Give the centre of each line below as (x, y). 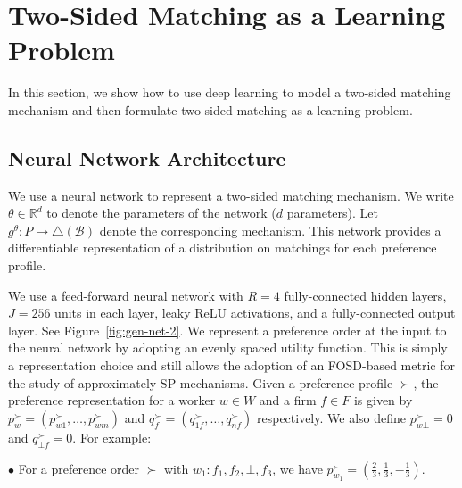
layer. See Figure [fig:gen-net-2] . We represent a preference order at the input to (227, 330)
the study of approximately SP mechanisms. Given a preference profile (201, 382)
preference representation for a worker (112, 400)
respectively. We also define (331, 417)
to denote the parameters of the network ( (161, 213)
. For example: (112, 437)
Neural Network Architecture (147, 157)
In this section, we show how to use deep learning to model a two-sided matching (230, 92)
